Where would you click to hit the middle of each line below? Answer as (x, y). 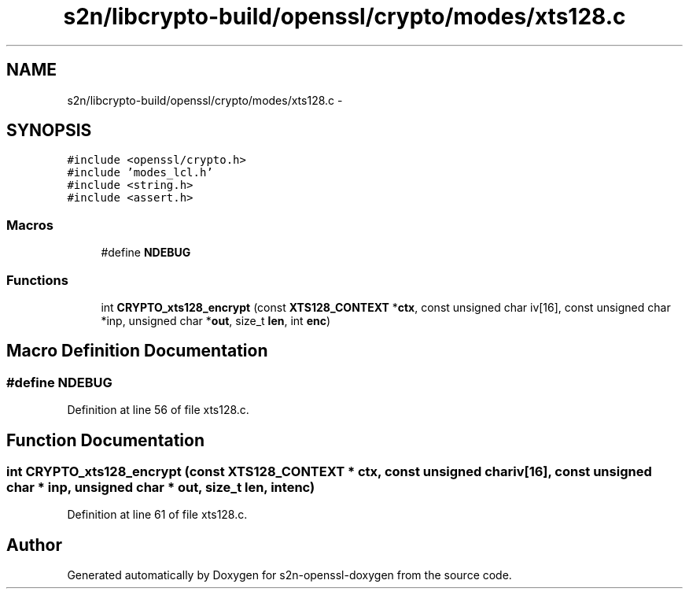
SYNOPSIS (49, 131)
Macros (30, 225)
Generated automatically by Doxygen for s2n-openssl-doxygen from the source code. (289, 575)
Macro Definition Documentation (137, 351)
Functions (37, 280)
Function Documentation (105, 440)
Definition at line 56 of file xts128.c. (158, 410)
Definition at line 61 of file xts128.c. (157, 515)
